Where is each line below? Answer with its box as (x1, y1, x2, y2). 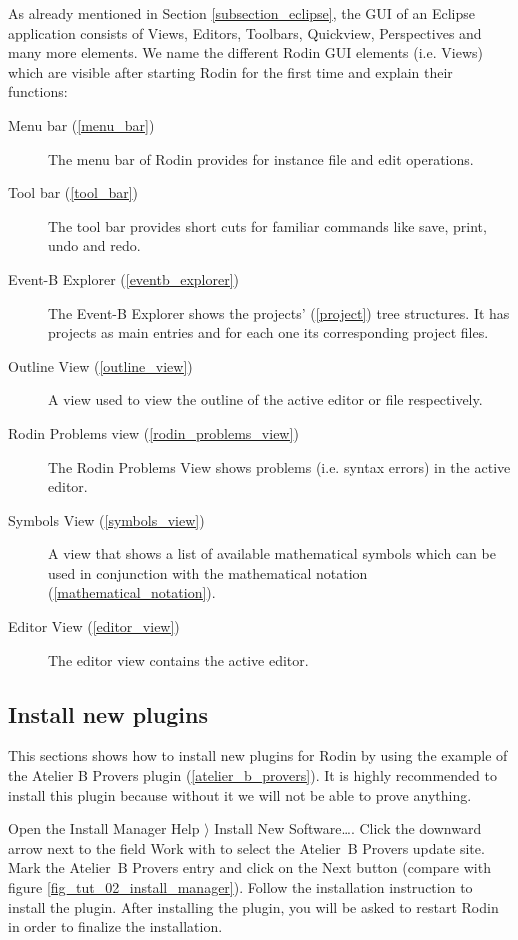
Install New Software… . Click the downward (214, 818, 482, 839)
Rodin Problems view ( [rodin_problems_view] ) (8, 422, 299, 443)
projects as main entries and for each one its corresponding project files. (48, 322, 489, 343)
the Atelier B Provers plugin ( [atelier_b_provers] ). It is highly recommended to (8, 765, 497, 786)
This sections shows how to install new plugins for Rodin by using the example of (8, 745, 508, 766)
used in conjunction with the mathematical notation (48, 562, 368, 583)
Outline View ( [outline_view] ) (8, 355, 193, 376)
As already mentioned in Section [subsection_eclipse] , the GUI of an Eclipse (8, 3, 475, 23)
